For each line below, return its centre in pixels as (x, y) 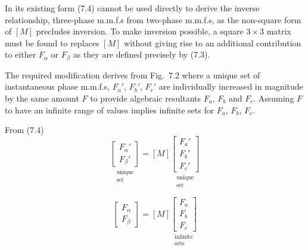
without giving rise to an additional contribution (213, 42)
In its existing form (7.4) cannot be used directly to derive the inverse (132, 8)
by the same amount (42, 98)
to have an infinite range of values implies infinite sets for (110, 110)
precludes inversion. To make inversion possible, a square (140, 31)
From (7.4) (24, 130)
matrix (279, 31)
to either (21, 54)
